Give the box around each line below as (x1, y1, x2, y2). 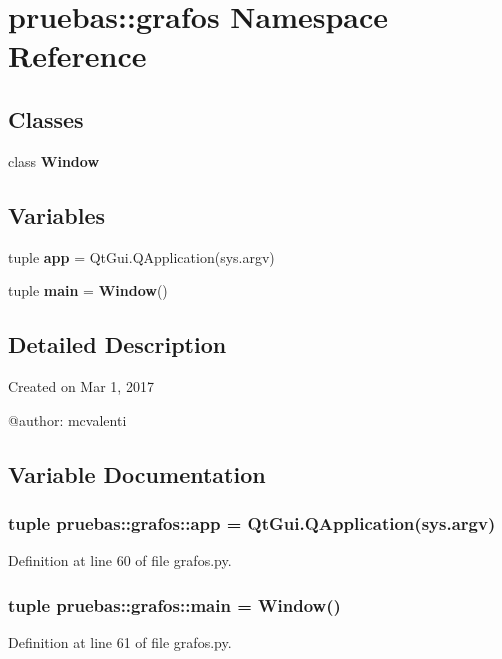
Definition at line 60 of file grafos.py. (8, 550, 232, 571)
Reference (8, 35, 147, 76)
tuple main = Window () (8, 280, 168, 301)
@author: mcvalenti (8, 409, 127, 430)
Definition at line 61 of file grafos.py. (8, 631, 232, 652)
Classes (8, 103, 84, 134)
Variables (8, 199, 106, 230)
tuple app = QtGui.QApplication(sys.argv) (8, 246, 275, 267)
